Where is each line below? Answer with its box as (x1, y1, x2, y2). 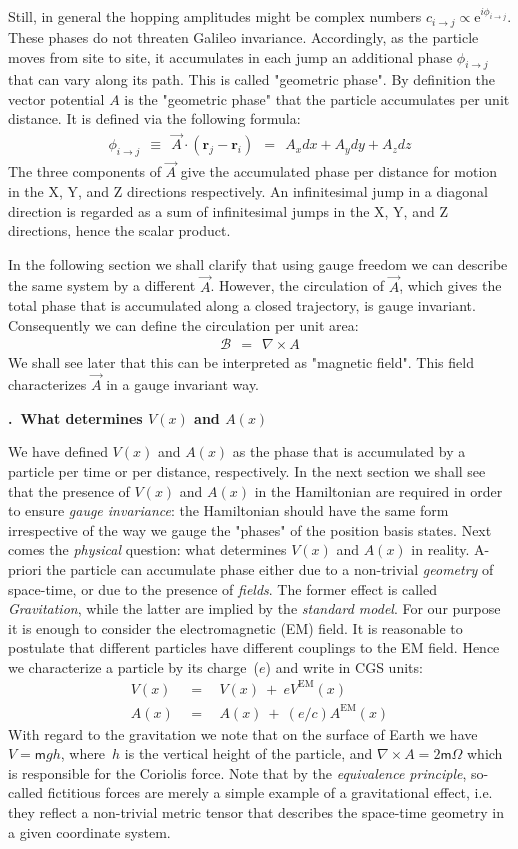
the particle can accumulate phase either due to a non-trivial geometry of (46, 558, 494, 579)
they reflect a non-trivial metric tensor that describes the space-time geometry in (8, 801, 504, 822)
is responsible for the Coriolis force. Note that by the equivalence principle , (8, 762, 467, 783)
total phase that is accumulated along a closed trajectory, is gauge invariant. (8, 295, 476, 316)
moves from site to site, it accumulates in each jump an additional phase (8, 46, 453, 67)
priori (8, 558, 42, 579)
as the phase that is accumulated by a (232, 441, 466, 462)
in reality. (411, 539, 470, 560)
